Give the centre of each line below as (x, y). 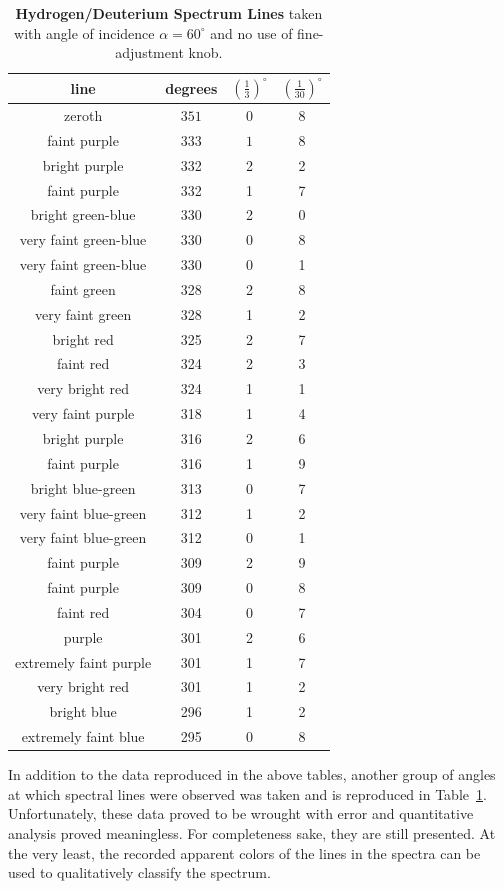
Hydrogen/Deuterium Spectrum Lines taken (169, 13)
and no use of (251, 32)
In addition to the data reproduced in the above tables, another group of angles (252, 774)
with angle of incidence (84, 32)
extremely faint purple (83, 661)
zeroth (83, 115)
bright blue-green (83, 487)
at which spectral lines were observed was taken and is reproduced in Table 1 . (247, 793)
